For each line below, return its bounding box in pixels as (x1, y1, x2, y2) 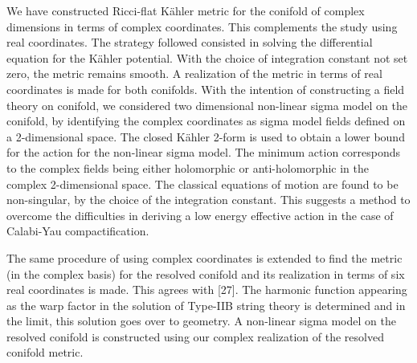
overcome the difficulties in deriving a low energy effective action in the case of (6, 206, 394, 223)
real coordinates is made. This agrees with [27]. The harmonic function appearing (6, 281, 407, 298)
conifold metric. (6, 344, 84, 361)
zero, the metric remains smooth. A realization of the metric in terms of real (6, 65, 382, 82)
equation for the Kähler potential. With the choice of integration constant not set (6, 49, 408, 66)
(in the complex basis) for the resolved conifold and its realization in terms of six (6, 265, 405, 282)
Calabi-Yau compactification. (6, 222, 149, 239)
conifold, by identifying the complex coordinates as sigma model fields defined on (6, 112, 406, 129)
